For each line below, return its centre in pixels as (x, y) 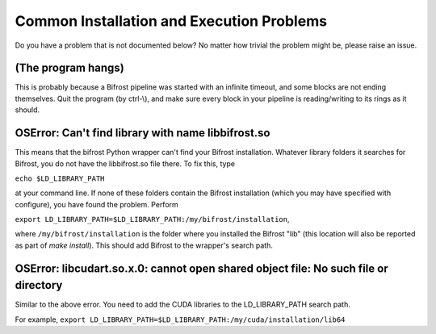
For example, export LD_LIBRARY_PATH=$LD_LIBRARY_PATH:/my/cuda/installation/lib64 (180, 319)
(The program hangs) (69, 68)
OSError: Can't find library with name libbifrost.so (143, 133)
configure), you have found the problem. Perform (97, 204)
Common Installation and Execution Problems (171, 21)
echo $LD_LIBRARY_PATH (60, 178)
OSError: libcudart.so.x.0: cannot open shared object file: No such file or (201, 268)
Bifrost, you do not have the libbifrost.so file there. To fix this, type (125, 163)
